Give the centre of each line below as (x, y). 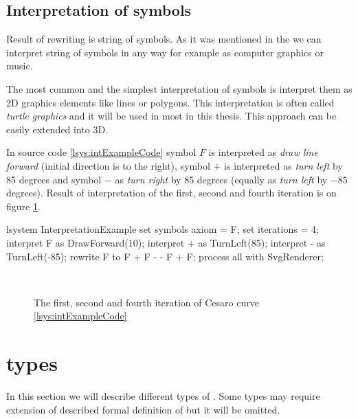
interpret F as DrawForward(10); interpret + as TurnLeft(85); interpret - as (166, 242)
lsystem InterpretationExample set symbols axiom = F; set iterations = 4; (163, 229)
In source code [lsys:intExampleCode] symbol (101, 152)
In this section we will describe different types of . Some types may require (163, 396)
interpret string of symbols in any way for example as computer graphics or (165, 52)
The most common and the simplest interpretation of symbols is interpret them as (179, 88)
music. (20, 66)
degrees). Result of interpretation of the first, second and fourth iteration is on (171, 193)
